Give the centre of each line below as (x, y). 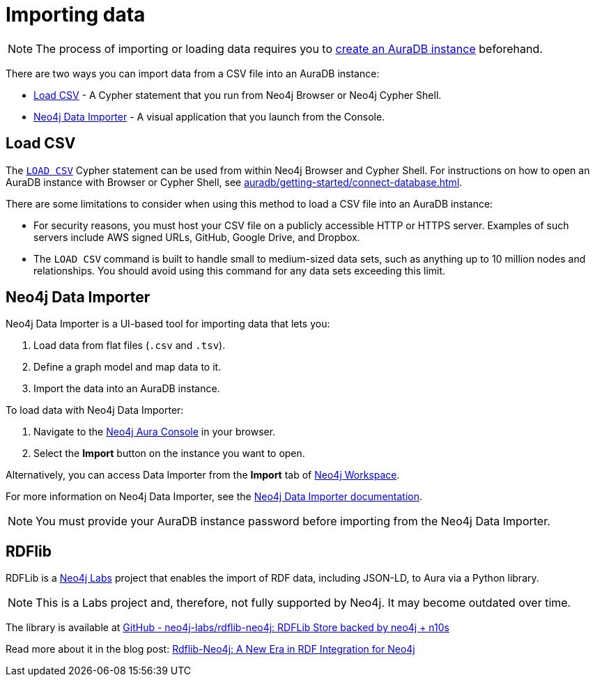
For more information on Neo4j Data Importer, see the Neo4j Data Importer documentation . (214, 497)
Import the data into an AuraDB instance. (127, 389)
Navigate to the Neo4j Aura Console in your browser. (155, 432)
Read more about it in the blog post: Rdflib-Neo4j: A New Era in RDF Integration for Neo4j (210, 649)
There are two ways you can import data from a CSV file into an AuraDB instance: (193, 73)
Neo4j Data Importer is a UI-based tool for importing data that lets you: (168, 324)
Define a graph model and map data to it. (127, 367)
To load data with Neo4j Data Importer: (95, 410)
